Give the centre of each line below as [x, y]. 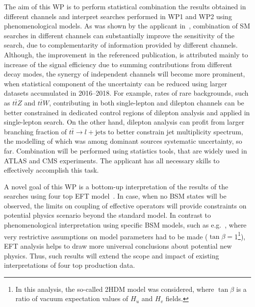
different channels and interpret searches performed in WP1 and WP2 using [118, 16]
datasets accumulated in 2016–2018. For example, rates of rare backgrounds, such [126, 93]
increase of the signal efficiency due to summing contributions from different [118, 64]
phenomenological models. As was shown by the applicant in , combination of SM [127, 26]
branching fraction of [36, 131]
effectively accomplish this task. [51, 170]
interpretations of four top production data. [70, 265]
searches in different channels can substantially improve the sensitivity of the [119, 35]
